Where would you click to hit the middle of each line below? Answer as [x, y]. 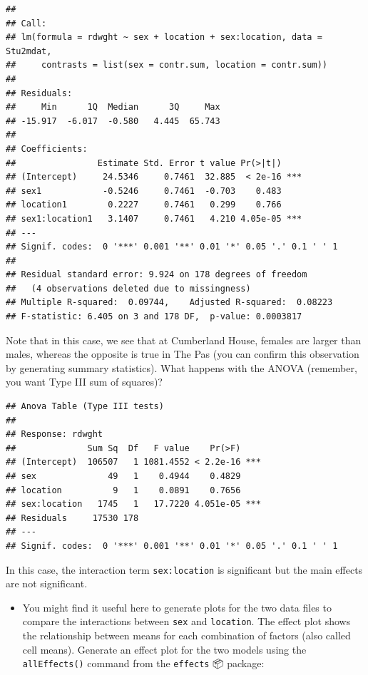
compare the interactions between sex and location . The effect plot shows [186, 621]
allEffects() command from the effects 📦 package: [143, 663]
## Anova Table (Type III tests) [85, 407]
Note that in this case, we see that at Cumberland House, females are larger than [184, 340]
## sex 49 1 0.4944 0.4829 [123, 476]
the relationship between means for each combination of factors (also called [186, 635]
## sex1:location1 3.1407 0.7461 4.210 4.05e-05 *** [154, 218]
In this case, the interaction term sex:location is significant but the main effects [184, 569]
